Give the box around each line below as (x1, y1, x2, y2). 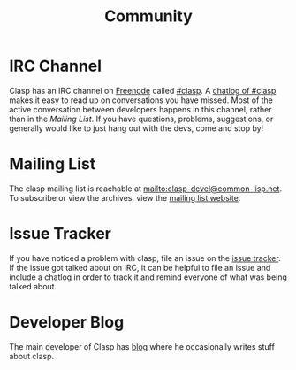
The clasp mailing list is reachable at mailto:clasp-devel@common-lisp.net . (9, 183, 283, 194)
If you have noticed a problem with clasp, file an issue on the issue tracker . (9, 252, 281, 263)
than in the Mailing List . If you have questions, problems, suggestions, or (9, 113, 274, 124)
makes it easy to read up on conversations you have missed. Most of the (9, 95, 274, 105)
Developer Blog (9, 312, 125, 332)
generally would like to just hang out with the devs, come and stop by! (9, 122, 264, 134)
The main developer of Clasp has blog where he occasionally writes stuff (9, 341, 276, 351)
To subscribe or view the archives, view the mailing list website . (9, 192, 241, 203)
